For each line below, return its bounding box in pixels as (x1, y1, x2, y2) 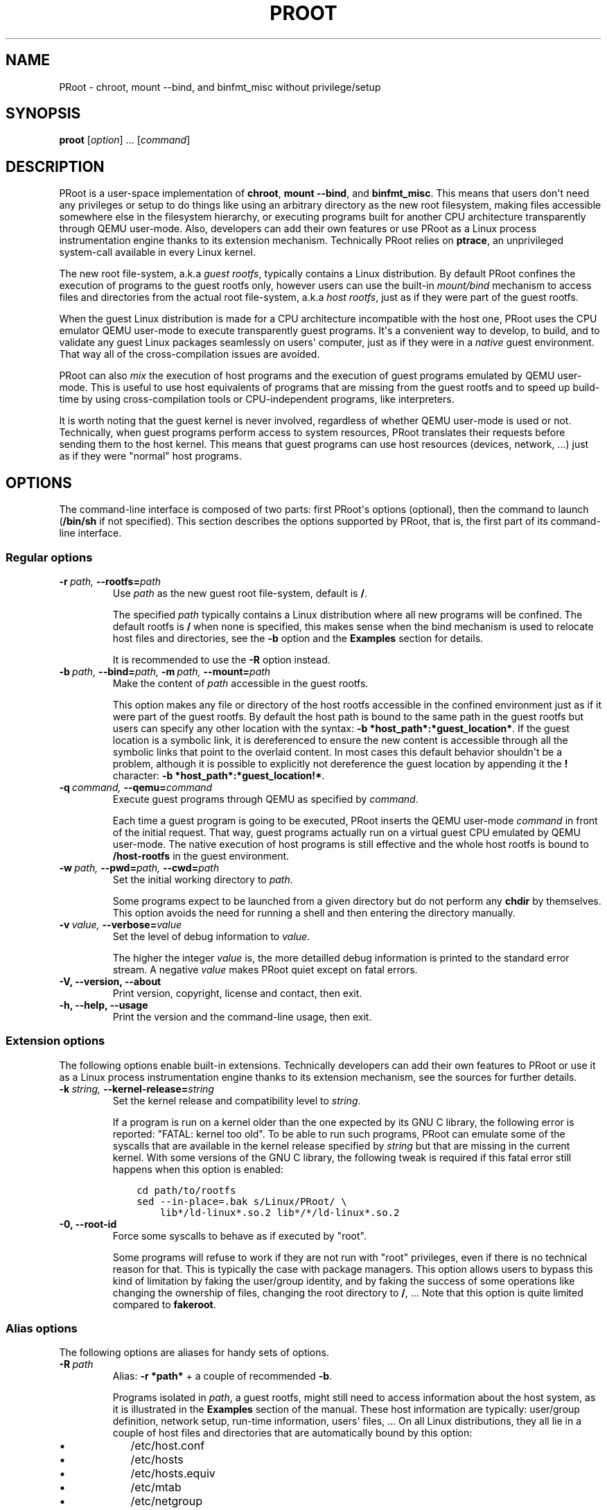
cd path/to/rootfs (137, 1184, 236, 1196)
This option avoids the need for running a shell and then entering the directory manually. (112, 906, 516, 919)
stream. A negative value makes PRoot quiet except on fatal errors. (112, 963, 418, 975)
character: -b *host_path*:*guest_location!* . (112, 769, 325, 781)
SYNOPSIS (6, 105, 81, 123)
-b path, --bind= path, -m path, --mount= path (59, 665, 271, 677)
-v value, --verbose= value (59, 918, 182, 930)
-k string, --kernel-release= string (59, 1082, 214, 1095)
